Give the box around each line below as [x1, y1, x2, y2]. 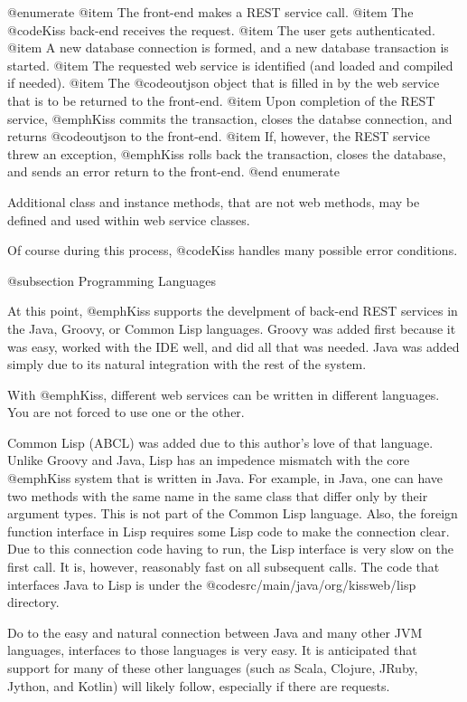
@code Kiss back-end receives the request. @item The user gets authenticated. [7, 20, 435, 39]
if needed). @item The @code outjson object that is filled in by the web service [7, 73, 440, 92]
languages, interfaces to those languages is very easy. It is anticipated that [7, 640, 417, 659]
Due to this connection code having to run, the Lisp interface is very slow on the [7, 539, 453, 558]
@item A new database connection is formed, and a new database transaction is [7, 38, 449, 57]
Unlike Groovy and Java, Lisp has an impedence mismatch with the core [7, 451, 410, 470]
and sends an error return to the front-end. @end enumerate [7, 162, 340, 181]
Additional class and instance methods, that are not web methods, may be [7, 192, 420, 211]
